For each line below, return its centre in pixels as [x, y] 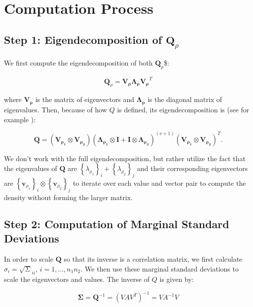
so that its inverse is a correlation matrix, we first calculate [153, 258]
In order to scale [29, 258]
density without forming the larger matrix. [68, 197]
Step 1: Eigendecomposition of [83, 39]
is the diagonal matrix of [185, 99]
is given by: [177, 279]
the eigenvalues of [31, 168]
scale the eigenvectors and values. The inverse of [77, 279]
